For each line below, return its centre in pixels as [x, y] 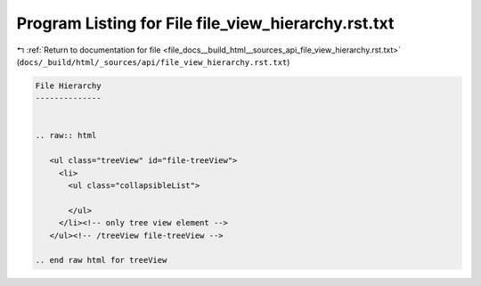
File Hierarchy [68, 86]
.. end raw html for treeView [101, 260]
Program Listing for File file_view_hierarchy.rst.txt [205, 23]
